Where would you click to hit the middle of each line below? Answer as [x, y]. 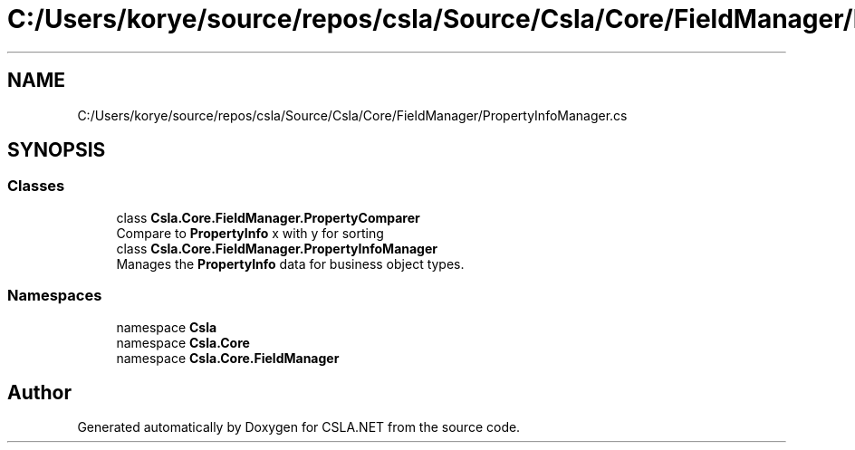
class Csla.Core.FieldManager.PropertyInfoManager [277, 248]
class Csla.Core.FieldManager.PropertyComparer [268, 217]
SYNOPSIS [57, 150]
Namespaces [55, 296]
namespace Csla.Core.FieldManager [228, 358]
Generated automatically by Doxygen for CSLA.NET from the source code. [299, 427]
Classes [36, 186]
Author [39, 392]
